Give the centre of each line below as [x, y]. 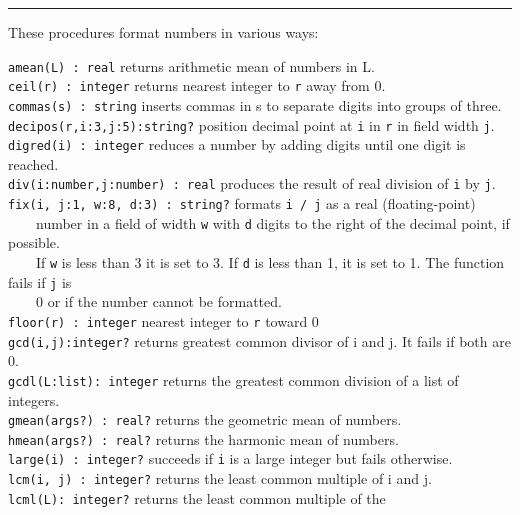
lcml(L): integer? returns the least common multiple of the [197, 497]
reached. [33, 163]
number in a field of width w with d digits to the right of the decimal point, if [272, 222]
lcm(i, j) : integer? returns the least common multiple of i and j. [220, 478]
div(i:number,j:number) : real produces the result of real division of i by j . [252, 183]
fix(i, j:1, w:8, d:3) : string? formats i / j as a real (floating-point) [242, 203]
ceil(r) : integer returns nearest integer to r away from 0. [197, 85]
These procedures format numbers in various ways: [163, 32]
